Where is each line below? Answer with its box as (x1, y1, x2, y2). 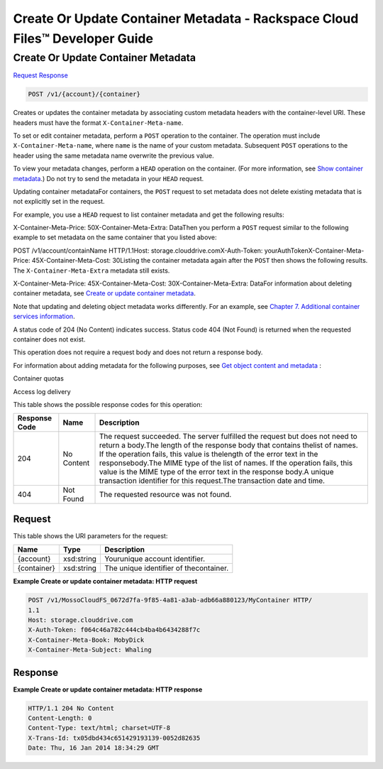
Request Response (13, 71, 69, 80)
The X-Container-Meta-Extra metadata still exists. (13, 266, 170, 275)
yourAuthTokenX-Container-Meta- (264, 246, 365, 255)
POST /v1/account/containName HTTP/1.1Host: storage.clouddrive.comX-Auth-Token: (13, 246, 263, 255)
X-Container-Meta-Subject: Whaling (28, 646, 152, 654)
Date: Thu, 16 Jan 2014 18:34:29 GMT (28, 744, 160, 752)
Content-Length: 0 (28, 714, 92, 722)
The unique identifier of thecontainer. (104, 563, 229, 573)
